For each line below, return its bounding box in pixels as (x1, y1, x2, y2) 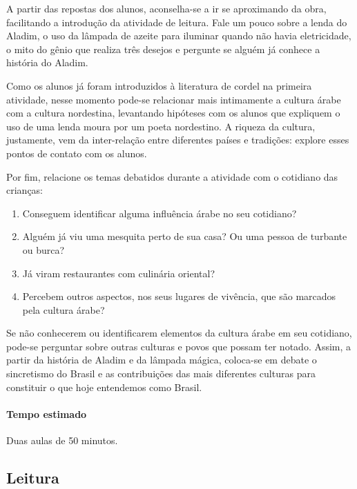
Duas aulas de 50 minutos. (6, 433, 118, 448)
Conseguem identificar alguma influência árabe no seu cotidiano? (22, 206, 297, 220)
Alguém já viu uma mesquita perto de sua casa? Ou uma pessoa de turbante (22, 229, 347, 243)
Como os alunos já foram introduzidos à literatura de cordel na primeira (6, 78, 312, 92)
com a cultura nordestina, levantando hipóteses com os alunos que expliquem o (6, 106, 340, 120)
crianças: (6, 183, 44, 197)
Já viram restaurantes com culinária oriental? (22, 266, 215, 280)
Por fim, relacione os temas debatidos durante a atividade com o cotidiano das (6, 169, 338, 183)
